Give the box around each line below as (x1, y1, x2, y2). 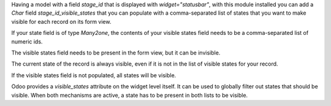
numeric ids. (11, 37, 43, 45)
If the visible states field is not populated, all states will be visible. (11, 71, 177, 79)
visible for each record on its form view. (11, 18, 112, 25)
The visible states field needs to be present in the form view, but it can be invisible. (11, 49, 221, 56)
